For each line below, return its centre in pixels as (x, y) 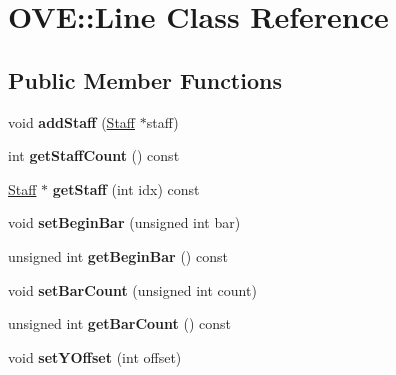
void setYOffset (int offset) (95, 356)
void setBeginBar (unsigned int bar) (124, 222)
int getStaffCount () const (94, 155)
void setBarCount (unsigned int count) (132, 289)
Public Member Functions (145, 79)
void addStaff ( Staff (72, 121)
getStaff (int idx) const (126, 188)
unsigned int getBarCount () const (120, 323)
